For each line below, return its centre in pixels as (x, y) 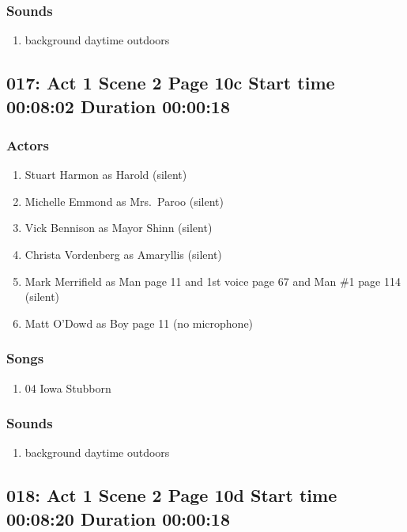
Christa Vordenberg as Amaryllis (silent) (123, 254)
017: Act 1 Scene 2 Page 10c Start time (171, 83)
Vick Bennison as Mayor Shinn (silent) (119, 228)
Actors (28, 144)
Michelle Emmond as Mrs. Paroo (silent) (124, 201)
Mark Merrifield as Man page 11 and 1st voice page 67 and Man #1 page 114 (213, 281)
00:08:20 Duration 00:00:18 (118, 518)
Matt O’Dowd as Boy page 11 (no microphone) (139, 323)
